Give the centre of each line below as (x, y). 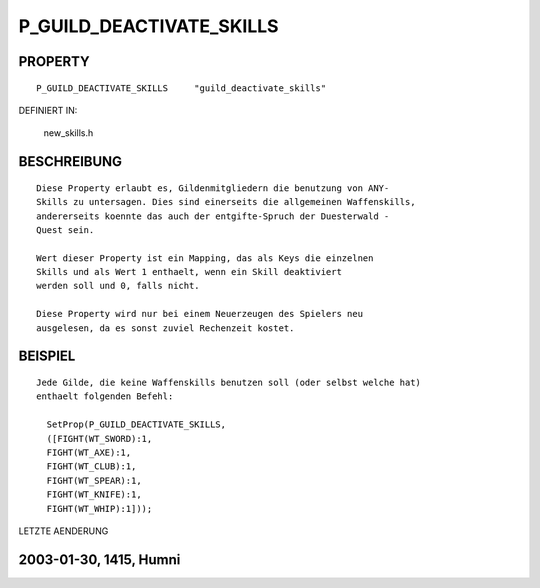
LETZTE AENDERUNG (63, 531)
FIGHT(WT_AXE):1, (89, 453)
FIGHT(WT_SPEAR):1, (94, 480)
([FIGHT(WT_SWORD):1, (99, 438)
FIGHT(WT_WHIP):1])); (99, 508)
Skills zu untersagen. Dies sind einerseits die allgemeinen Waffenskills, (226, 202)
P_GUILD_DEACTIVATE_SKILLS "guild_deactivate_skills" (181, 88)
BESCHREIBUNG (70, 161)
